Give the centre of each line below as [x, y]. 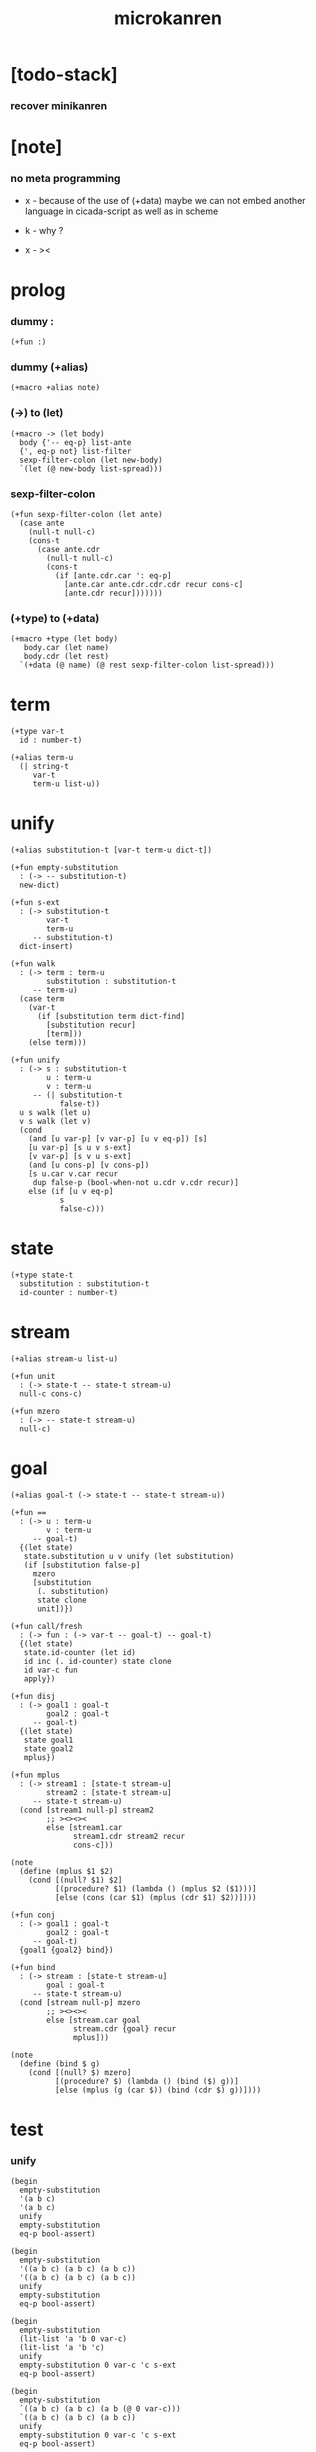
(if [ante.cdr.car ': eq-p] [113, 575]
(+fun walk [33, 964]
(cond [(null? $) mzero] [80, 2072]
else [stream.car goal [93, 2020]
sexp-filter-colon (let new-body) [91, 460]
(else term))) [57, 1043]
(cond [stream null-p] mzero [80, 2002]
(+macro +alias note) [55, 388]
